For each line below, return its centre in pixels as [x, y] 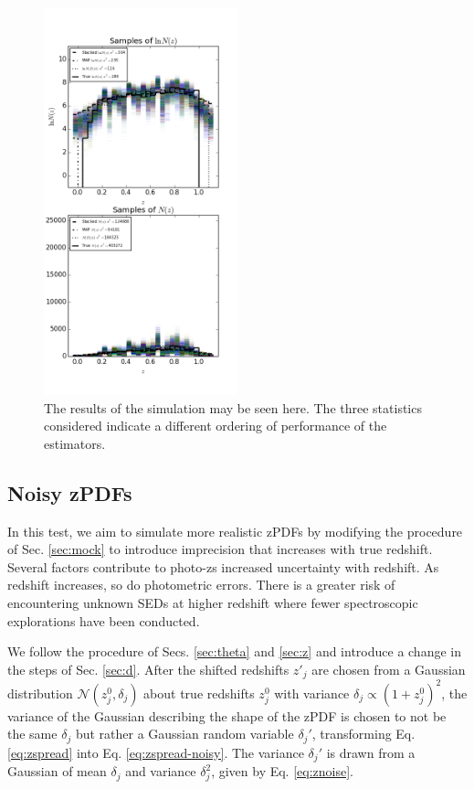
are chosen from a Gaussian [389, 669]
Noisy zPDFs [70, 492]
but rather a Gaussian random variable [184, 734]
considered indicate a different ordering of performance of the [216, 426]
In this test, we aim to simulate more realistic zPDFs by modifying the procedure [235, 531]
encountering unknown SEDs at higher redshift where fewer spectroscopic [213, 602]
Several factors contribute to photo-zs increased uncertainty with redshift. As [223, 566]
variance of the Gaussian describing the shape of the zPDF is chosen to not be [227, 715]
